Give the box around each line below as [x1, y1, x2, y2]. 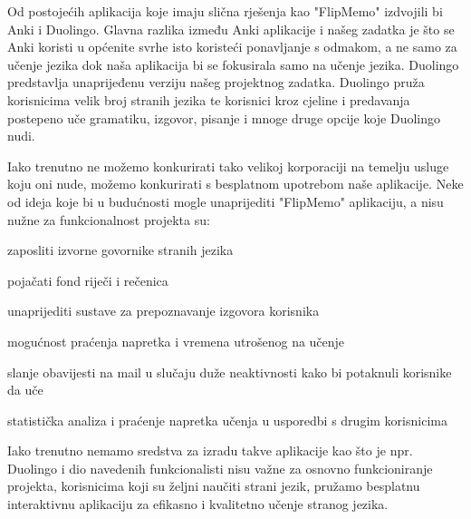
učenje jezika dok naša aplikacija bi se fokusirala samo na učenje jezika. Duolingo [7, 54, 459, 73]
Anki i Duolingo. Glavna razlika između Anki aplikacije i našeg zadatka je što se [7, 19, 455, 38]
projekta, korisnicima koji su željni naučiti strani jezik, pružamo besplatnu [7, 476, 420, 495]
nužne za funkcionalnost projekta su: [7, 210, 210, 229]
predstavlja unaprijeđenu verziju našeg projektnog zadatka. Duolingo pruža [7, 73, 425, 92]
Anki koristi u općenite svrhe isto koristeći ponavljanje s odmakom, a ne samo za [7, 37, 457, 56]
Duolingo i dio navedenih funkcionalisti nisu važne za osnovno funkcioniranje [7, 458, 433, 477]
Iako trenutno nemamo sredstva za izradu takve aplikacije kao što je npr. [7, 441, 413, 460]
